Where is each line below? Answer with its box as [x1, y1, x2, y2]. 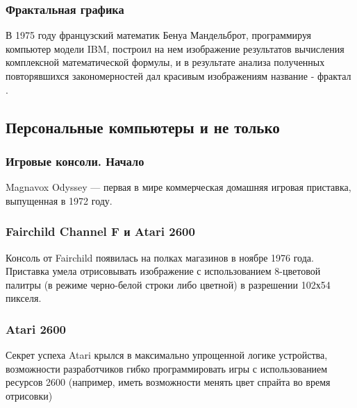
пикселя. [6, 291, 42, 305]
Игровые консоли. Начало [6, 152, 144, 169]
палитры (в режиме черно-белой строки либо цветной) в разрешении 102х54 [6, 277, 331, 291]
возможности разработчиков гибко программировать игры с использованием [6, 361, 328, 375]
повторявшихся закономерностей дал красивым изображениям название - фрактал [6, 69, 351, 83]
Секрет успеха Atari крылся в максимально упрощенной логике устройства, [6, 348, 328, 362]
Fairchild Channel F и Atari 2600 [6, 223, 195, 240]
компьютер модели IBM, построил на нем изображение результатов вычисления [6, 41, 344, 56]
